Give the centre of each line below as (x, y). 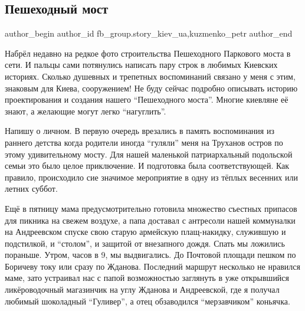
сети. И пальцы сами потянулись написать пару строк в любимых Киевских (141, 65)
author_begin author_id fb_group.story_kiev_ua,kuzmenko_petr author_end (149, 33)
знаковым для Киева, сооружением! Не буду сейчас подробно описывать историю (151, 88)
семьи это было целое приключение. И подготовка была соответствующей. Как (147, 166)
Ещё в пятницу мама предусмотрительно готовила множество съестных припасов (151, 208)
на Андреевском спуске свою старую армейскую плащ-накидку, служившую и (145, 232)
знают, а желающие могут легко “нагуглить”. (86, 111)
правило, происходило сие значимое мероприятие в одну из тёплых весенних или (151, 177)
